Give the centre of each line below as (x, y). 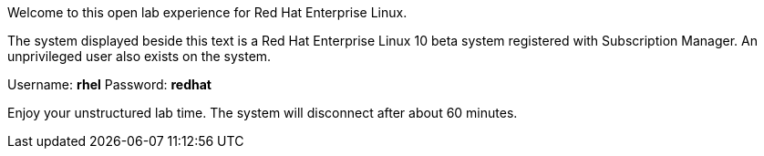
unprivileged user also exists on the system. (139, 56)
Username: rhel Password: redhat (109, 84)
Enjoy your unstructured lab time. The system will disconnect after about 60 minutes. (263, 113)
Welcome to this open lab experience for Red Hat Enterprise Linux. (207, 12)
